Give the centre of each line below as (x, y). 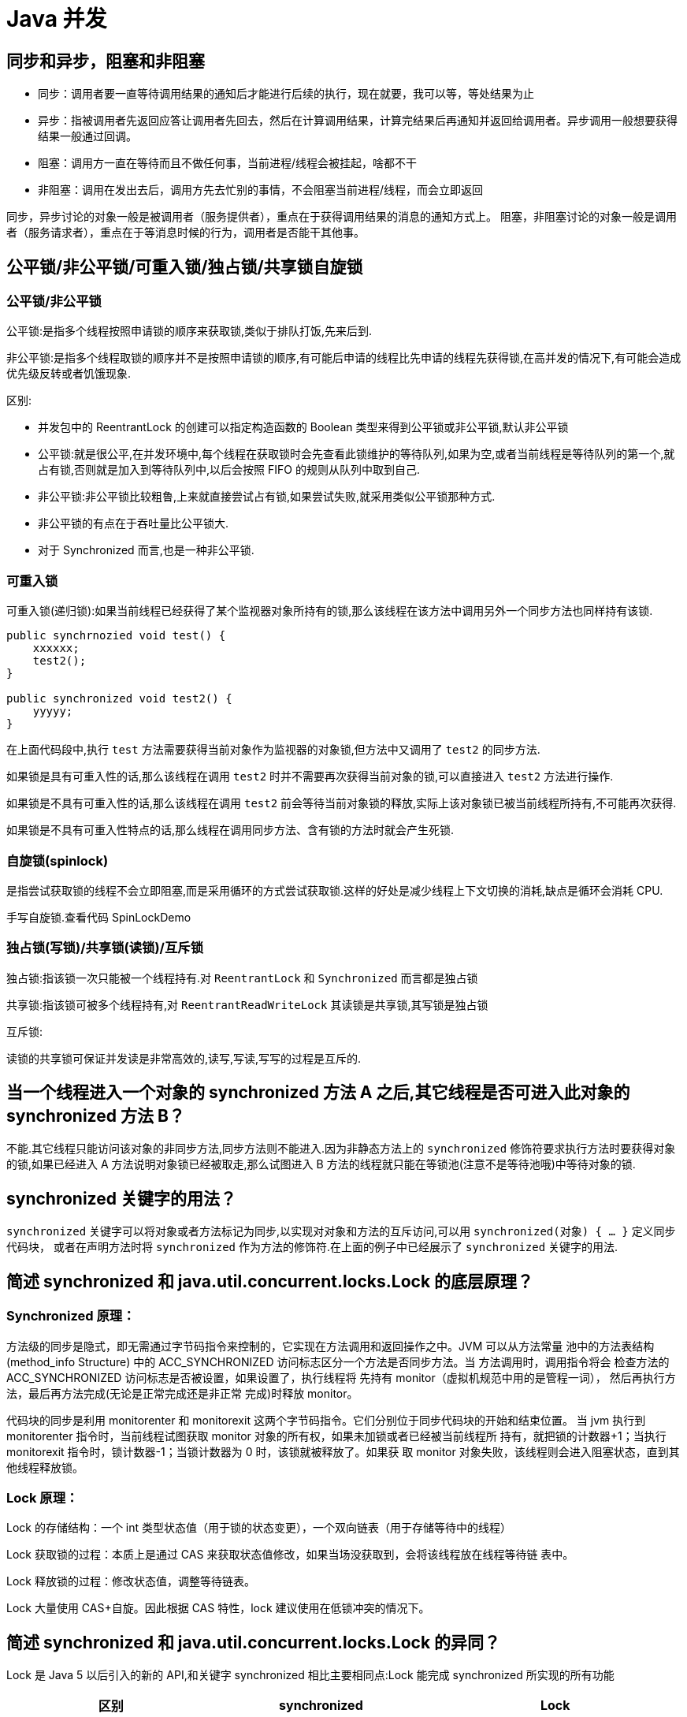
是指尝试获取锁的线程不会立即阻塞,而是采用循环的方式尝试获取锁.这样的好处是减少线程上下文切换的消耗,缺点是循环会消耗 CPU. (335, 890)
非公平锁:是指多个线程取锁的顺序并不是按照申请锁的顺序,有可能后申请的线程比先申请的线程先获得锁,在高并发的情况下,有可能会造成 (344, 358)
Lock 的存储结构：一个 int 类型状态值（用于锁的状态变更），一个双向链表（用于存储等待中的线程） (259, 1528)
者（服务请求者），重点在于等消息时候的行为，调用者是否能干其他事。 (186, 233)
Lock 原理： (43, 1497)
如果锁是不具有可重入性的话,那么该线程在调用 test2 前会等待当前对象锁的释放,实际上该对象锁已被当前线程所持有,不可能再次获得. (342, 803)
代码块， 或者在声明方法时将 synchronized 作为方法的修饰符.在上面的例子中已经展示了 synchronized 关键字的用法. (312, 1247)
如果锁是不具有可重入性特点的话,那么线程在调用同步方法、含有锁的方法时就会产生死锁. (230, 830)
